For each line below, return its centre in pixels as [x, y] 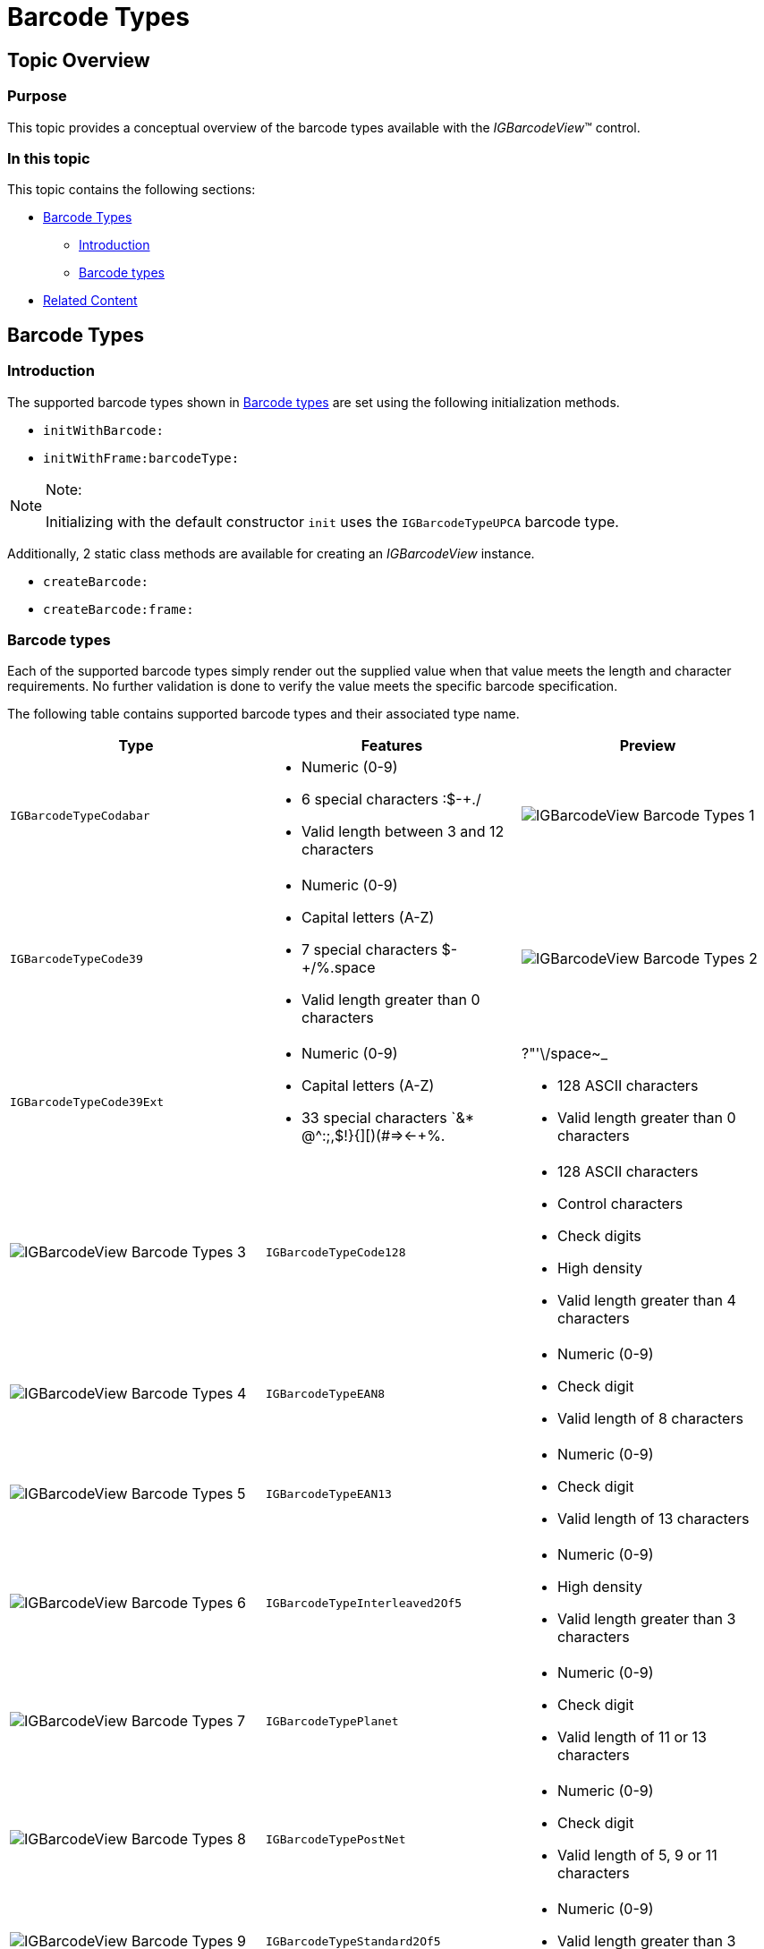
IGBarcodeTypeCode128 [335, 1252]
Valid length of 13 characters [653, 1519]
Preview [648, 746]
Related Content [90, 301]
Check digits [599, 1236]
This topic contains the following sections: [132, 190]
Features [392, 746]
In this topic [49, 158]
